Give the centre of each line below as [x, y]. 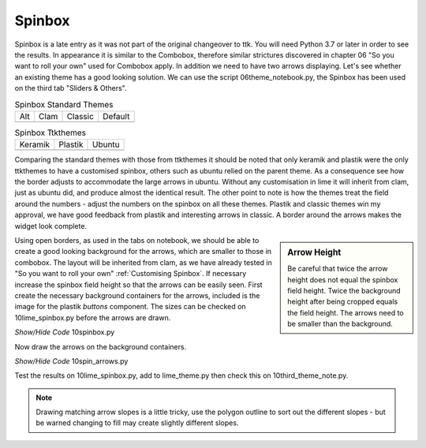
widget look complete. [50, 226]
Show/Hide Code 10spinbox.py [65, 332]
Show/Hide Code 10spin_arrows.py [71, 361]
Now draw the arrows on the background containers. [101, 346]
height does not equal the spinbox [343, 279]
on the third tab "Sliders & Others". [71, 88]
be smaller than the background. [340, 324]
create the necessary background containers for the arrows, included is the [137, 295]
